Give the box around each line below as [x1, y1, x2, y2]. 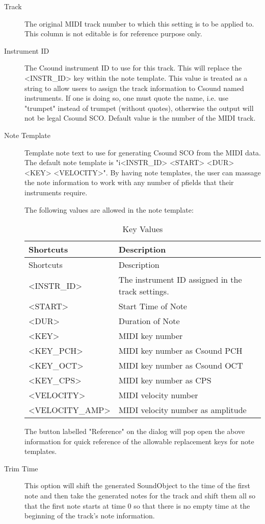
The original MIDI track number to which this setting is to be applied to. [24, 18, 254, 29]
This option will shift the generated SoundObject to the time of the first [24, 480, 250, 491]
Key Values [122, 223, 163, 235]
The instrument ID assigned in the [118, 274, 242, 286]
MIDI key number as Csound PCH [118, 345, 243, 357]
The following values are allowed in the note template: [24, 204, 194, 215]
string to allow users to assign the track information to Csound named [24, 82, 244, 93]
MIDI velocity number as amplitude [118, 404, 247, 416]
